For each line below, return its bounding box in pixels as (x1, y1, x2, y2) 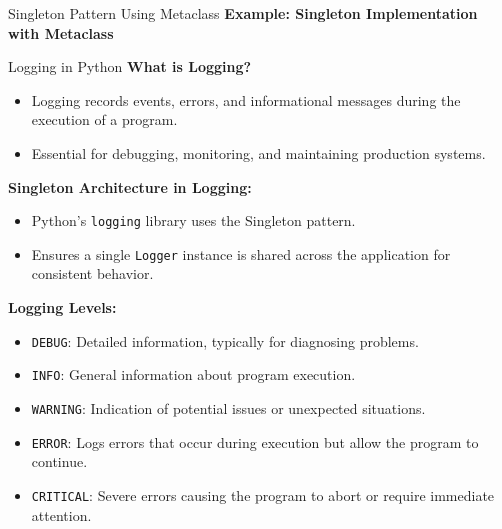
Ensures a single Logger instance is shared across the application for (31, 243, 451, 264)
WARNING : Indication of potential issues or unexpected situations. (31, 397, 426, 418)
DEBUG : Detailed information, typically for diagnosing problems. (31, 330, 419, 351)
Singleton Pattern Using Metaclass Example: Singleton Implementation (8, 3, 478, 23)
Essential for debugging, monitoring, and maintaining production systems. (31, 142, 486, 163)
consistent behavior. (31, 263, 154, 284)
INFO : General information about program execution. (31, 364, 356, 385)
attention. (31, 504, 92, 525)
